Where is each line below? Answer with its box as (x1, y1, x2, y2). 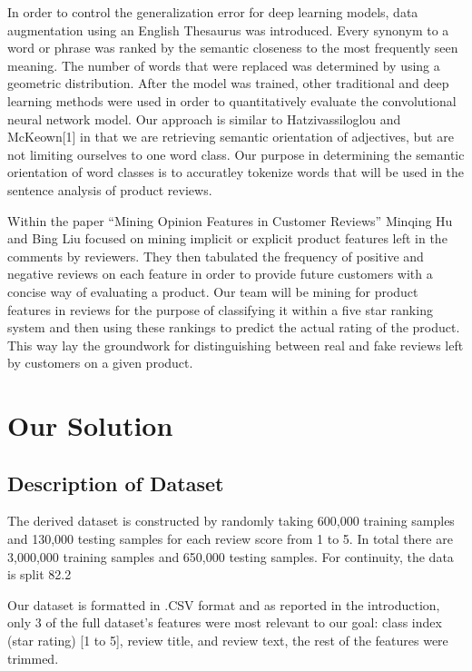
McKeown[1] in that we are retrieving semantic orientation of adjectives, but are (7, 127, 454, 146)
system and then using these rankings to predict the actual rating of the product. (7, 318, 460, 337)
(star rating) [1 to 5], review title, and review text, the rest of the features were (7, 631, 448, 650)
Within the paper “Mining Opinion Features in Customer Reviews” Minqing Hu (7, 211, 453, 230)
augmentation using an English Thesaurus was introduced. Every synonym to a (7, 20, 449, 39)
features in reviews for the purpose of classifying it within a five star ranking (7, 300, 433, 319)
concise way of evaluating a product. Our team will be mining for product (7, 281, 418, 301)
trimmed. (7, 648, 59, 667)
